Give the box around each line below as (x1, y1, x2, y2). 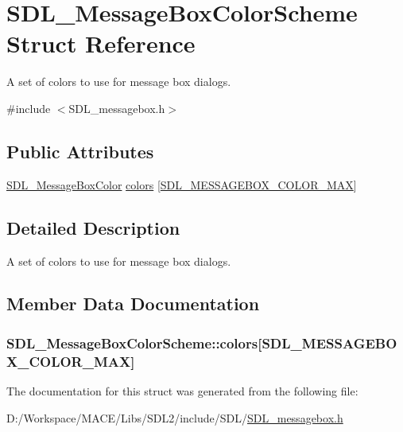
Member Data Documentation (6, 291, 260, 316)
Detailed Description (6, 215, 180, 239)
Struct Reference (6, 27, 196, 60)
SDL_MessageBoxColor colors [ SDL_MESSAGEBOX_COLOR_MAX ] (6, 176, 357, 193)
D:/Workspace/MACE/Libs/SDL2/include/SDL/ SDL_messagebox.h (6, 409, 343, 426)
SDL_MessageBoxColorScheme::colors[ (6, 333, 262, 352)
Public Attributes (6, 138, 154, 163)
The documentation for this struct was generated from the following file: (6, 383, 358, 399)
